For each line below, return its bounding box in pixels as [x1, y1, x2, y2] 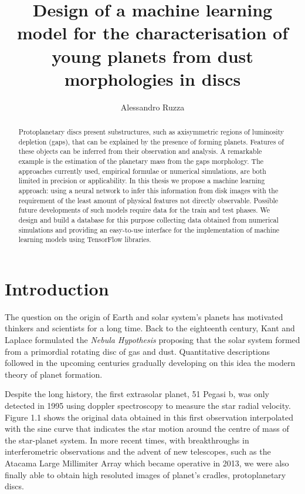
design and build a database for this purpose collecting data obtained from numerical [18, 214, 279, 224]
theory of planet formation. [5, 368, 103, 380]
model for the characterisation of [16, 21, 289, 45]
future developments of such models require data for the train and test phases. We [18, 205, 270, 215]
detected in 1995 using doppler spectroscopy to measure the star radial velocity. [5, 399, 291, 412]
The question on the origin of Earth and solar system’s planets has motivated [5, 310, 283, 322]
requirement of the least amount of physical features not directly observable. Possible [18, 195, 279, 205]
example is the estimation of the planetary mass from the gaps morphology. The [18, 156, 264, 166]
